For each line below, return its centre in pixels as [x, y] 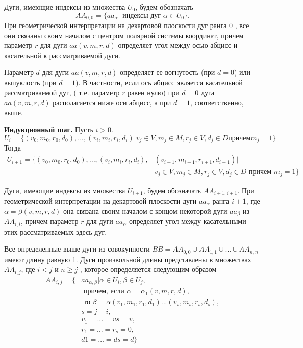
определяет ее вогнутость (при [168, 72]
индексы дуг [142, 16]
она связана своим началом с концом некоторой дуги [145, 210]
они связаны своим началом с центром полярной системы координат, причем [124, 35]
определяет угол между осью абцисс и [178, 45]
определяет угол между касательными [187, 221]
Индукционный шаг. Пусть [49, 129]
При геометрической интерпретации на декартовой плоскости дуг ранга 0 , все [127, 25]
